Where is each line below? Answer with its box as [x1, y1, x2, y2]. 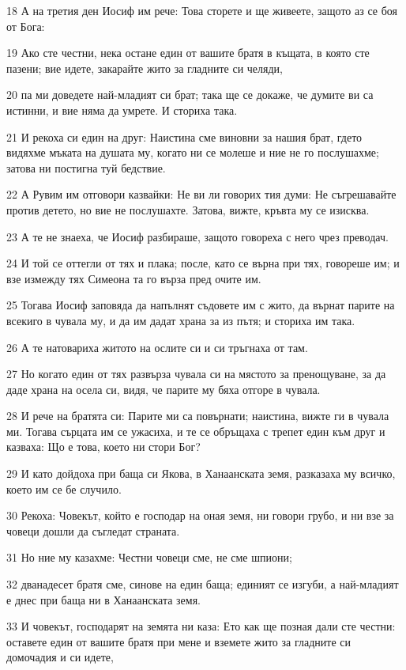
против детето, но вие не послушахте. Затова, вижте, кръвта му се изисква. [6, 201, 370, 218]
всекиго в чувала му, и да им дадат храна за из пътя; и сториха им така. [6, 312, 355, 328]
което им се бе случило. [6, 480, 122, 497]
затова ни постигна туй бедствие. [6, 159, 166, 176]
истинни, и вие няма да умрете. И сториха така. [6, 101, 238, 118]
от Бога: [6, 17, 45, 34]
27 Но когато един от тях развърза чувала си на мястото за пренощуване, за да [6, 365, 386, 382]
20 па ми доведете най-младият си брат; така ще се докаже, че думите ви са [6, 86, 374, 103]
